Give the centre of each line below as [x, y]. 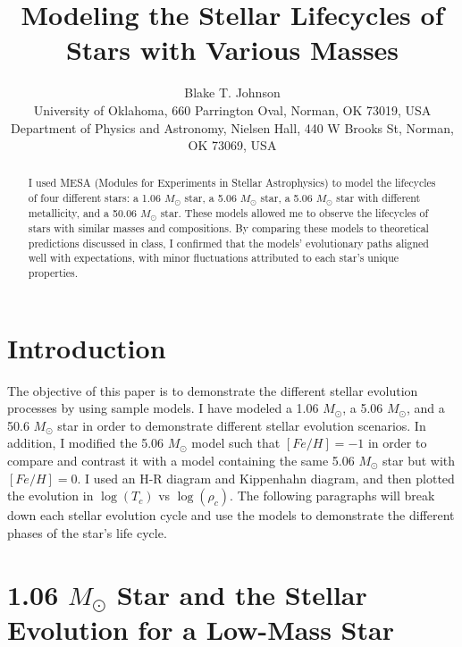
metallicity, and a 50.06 [83, 213]
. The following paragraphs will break [332, 496]
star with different [378, 198]
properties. [53, 272]
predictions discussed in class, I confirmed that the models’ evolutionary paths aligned [228, 243]
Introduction [87, 347]
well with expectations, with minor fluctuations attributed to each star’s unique [214, 258]
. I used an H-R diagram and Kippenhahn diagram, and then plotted [266, 478]
